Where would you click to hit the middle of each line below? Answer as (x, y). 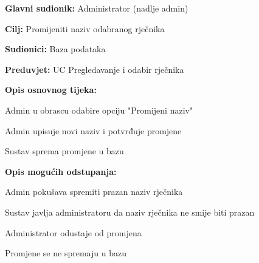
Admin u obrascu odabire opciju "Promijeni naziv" (99, 110)
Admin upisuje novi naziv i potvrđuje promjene (93, 130)
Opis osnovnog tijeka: (51, 90)
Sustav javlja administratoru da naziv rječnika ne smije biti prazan (130, 212)
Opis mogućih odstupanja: (61, 171)
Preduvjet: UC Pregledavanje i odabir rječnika (95, 69)
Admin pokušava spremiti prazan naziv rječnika (94, 192)
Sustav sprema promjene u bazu (64, 151)
